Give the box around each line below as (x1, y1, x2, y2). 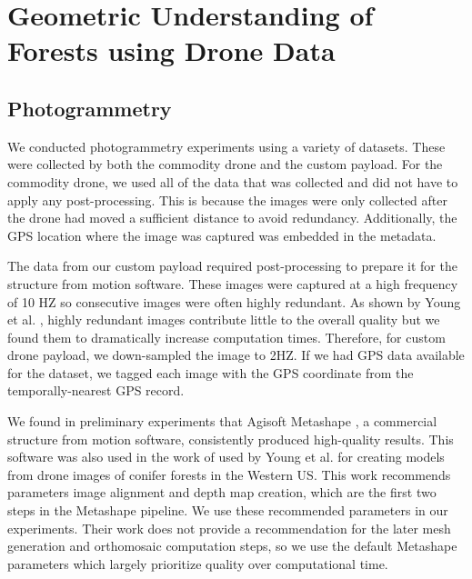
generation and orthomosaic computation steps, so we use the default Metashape (7, 536, 457, 555)
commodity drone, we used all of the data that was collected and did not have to (7, 172, 458, 191)
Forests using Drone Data (7, 32, 336, 69)
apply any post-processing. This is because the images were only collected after (7, 190, 447, 209)
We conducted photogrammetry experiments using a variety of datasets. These (7, 136, 446, 155)
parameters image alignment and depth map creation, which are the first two (7, 483, 437, 502)
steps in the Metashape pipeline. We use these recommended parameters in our (7, 501, 448, 520)
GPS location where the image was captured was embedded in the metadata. (7, 225, 437, 245)
